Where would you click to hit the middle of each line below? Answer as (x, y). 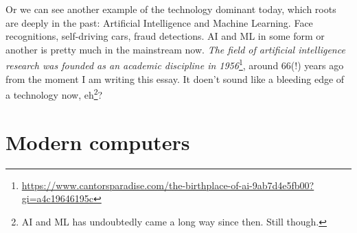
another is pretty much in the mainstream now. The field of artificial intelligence (175, 49)
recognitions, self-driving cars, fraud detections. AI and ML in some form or (165, 36)
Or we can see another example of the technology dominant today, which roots (171, 9)
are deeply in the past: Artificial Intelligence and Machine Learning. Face (159, 22)
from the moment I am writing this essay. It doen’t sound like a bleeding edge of (175, 78)
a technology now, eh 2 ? (54, 94)
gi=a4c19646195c (58, 198)
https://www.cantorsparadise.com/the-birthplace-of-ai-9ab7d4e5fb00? (168, 185)
